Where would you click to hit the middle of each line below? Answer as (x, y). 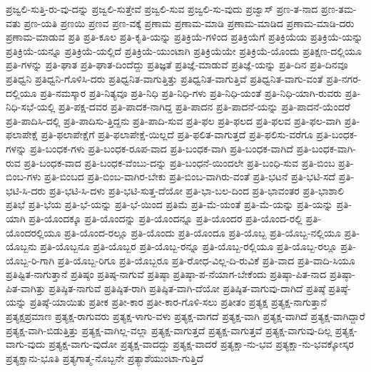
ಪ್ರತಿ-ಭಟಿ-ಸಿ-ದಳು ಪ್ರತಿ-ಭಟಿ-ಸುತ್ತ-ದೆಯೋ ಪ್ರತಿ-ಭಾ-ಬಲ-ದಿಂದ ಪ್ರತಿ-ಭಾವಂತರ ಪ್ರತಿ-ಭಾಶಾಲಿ (197, 190)
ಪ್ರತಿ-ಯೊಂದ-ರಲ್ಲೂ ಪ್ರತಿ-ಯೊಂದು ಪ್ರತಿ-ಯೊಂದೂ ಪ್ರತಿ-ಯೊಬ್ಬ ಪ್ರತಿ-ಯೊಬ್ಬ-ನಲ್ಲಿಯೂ (202, 232)
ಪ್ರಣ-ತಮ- (339, 9)
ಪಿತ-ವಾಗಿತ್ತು (26, 288)
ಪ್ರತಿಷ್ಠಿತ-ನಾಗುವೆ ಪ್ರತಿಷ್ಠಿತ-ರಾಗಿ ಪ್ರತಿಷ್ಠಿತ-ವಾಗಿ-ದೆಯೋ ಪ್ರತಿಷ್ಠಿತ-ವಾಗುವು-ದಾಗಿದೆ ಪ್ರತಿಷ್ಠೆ (187, 288)
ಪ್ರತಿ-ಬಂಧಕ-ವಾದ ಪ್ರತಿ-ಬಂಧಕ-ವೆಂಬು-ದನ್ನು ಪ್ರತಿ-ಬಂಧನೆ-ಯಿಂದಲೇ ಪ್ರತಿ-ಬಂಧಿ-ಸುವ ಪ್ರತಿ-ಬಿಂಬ (179, 162)
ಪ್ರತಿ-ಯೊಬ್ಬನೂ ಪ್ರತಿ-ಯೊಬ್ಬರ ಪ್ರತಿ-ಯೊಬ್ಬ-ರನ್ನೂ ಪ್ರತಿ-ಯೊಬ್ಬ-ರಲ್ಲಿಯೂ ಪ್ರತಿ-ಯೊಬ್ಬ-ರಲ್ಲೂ (189, 246)
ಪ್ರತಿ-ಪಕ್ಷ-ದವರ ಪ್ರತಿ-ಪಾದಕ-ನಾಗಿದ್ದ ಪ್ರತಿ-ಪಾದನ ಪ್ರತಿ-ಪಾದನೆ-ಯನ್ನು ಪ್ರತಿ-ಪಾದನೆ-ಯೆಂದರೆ (204, 107)
